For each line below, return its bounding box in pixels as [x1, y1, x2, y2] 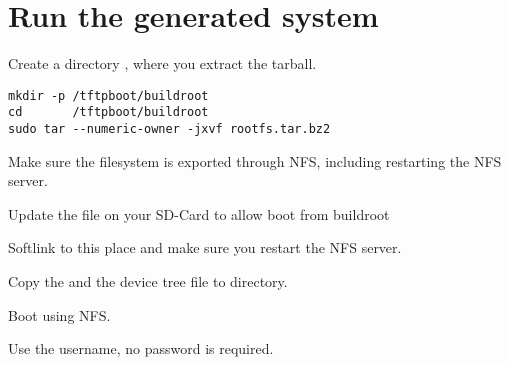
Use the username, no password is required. [8, 338, 274, 359]
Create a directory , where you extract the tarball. [8, 53, 317, 74]
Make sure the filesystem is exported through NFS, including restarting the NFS [8, 150, 502, 171]
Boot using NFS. [8, 304, 111, 325]
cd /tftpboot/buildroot [8, 105, 209, 120]
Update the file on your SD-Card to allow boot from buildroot [8, 203, 390, 224]
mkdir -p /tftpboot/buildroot [8, 88, 209, 103]
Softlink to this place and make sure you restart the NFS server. [8, 237, 402, 258]
